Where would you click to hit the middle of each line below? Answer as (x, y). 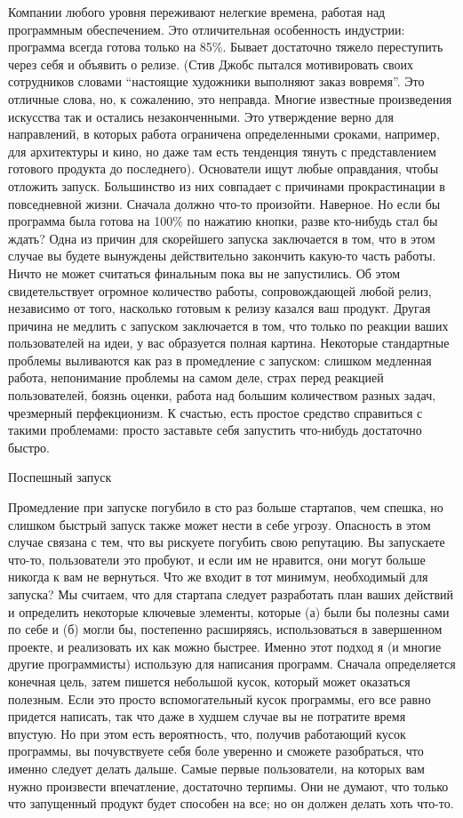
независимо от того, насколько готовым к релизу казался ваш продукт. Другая (220, 308)
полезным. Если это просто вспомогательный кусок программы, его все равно (220, 698)
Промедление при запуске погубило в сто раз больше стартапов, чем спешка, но (226, 507)
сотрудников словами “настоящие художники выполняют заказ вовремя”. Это (216, 81)
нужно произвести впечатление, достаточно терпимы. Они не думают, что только (228, 786)
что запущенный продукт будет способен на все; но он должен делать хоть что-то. (231, 803)
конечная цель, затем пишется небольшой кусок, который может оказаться (209, 681)
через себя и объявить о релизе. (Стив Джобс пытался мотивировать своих (211, 64)
